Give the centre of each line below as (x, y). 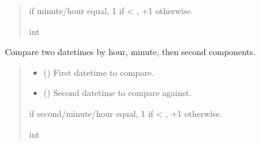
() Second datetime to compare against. (117, 93)
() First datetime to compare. (99, 72)
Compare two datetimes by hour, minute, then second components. (130, 52)
